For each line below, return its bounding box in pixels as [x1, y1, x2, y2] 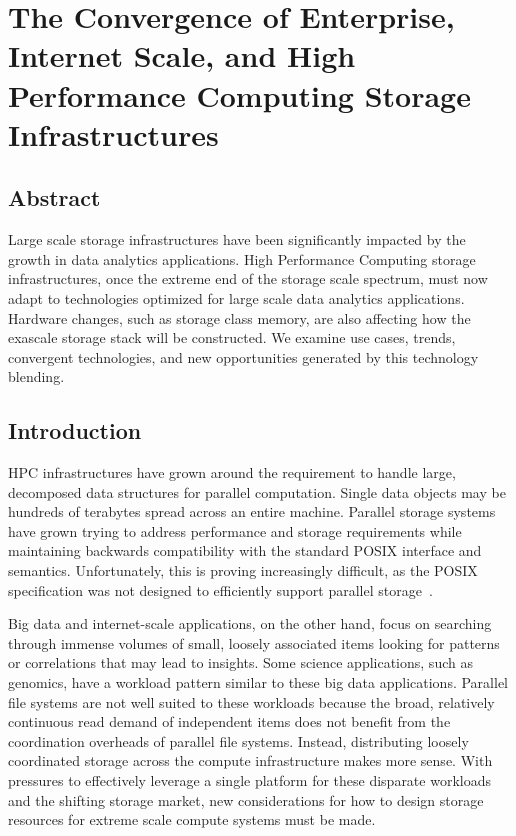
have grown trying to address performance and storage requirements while [8, 520, 462, 541]
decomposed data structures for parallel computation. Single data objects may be [8, 481, 506, 502]
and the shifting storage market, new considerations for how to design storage [8, 789, 484, 810]
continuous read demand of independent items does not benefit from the [8, 711, 451, 732]
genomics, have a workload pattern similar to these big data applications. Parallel [8, 672, 508, 693]
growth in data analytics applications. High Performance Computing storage [8, 248, 476, 269]
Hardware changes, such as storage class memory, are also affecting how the [8, 307, 471, 328]
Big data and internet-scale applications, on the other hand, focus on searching [8, 613, 492, 634]
